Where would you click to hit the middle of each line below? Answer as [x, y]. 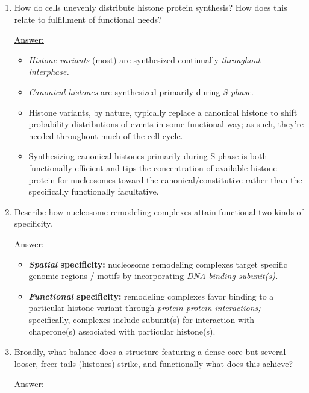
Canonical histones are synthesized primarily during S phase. [141, 91]
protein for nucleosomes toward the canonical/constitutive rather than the [165, 179]
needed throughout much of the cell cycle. [106, 135]
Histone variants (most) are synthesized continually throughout [145, 59]
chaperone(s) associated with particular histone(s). [122, 331]
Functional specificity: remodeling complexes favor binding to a [151, 296]
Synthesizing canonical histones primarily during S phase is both [148, 156]
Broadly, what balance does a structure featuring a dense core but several [150, 352]
